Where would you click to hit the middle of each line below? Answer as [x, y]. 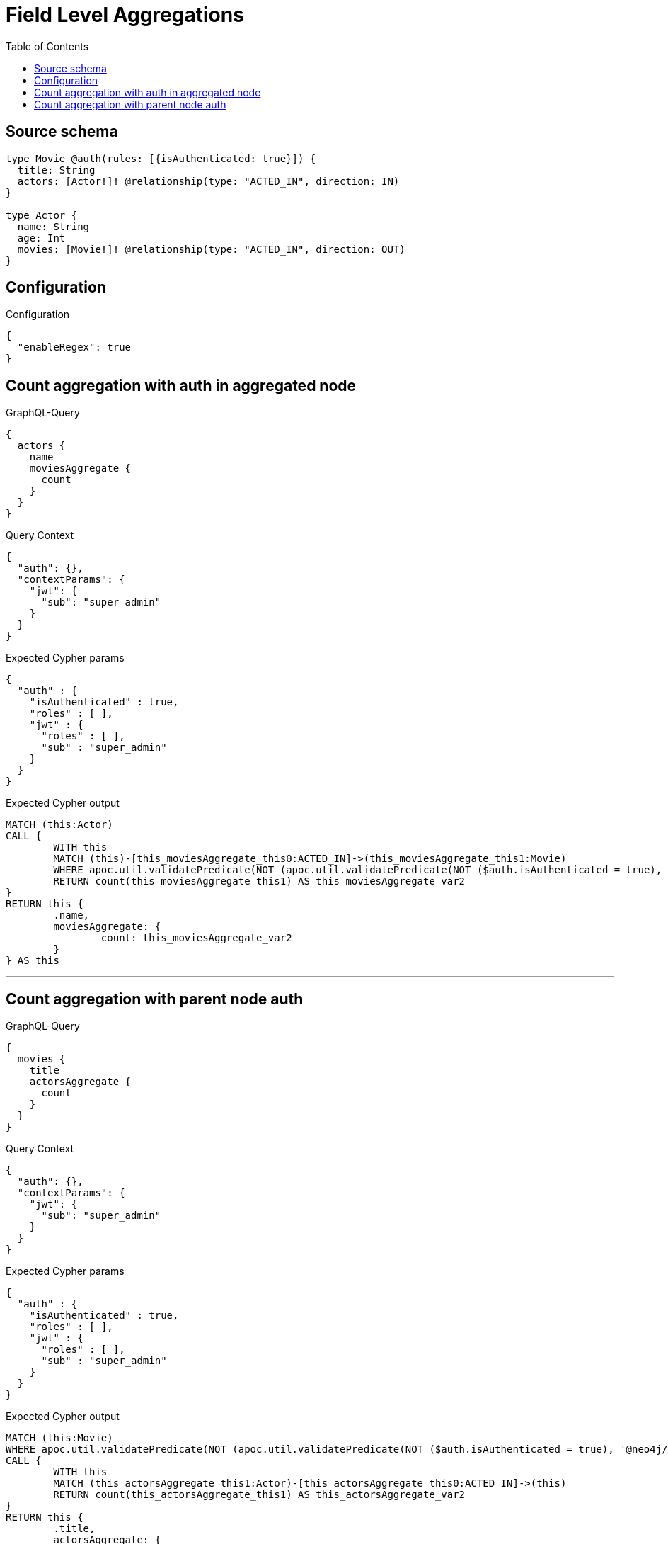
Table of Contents [47, 46]
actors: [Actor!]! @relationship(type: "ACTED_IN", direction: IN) [208, 181]
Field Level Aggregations [125, 15]
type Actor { [42, 215]
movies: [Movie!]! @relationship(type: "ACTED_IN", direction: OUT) [211, 249]
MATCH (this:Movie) [59, 1438]
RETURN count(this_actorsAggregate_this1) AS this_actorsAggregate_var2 [259, 1495]
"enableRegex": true [74, 347]
